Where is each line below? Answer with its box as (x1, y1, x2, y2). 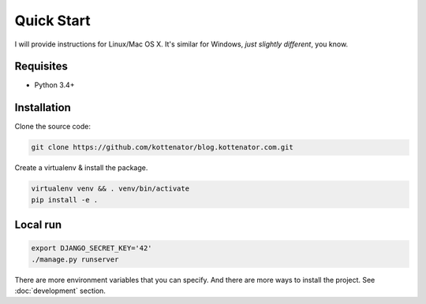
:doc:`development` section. (14, 286, 106, 295)
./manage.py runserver (31, 254, 119, 264)
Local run (14, 218, 62, 232)
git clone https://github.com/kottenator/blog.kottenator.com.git (31, 143, 293, 152)
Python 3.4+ (34, 80, 75, 90)
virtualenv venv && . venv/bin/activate (31, 184, 189, 193)
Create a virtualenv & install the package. (14, 163, 148, 172)
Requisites (14, 60, 69, 73)
